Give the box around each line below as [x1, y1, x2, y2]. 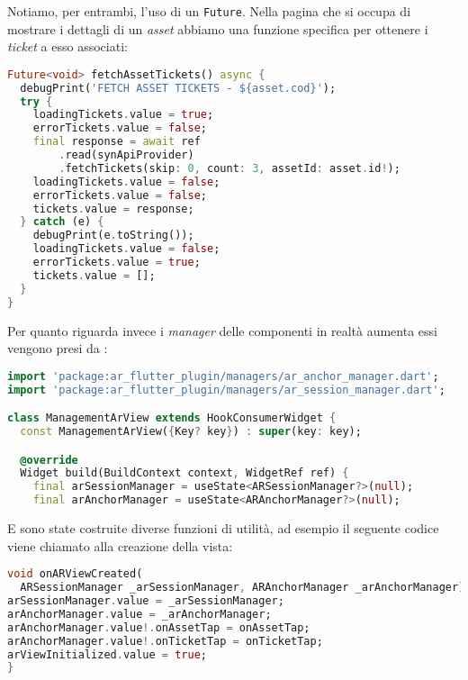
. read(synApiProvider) [58, 149, 194, 162]
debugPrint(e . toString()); [32, 229, 194, 242]
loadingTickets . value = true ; [32, 108, 214, 122]
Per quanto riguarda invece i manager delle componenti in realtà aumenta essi [7, 321, 437, 340]
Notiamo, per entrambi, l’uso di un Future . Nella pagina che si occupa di [7, 2, 411, 20]
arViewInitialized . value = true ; [7, 648, 207, 661]
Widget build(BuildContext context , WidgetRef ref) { [20, 467, 349, 480]
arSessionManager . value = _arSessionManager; [7, 594, 284, 608]
